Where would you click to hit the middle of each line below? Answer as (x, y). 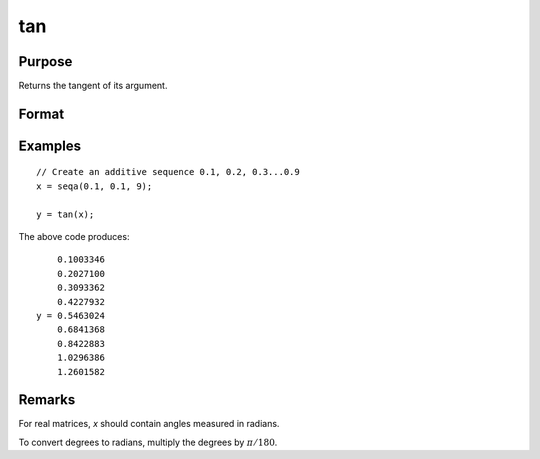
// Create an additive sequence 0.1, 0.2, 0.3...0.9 (168, 172)
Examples (50, 145)
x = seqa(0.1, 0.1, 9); (94, 186)
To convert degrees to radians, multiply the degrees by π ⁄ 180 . (148, 442)
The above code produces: (74, 237)
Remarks (47, 400)
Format (41, 113)
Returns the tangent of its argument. (93, 86)
